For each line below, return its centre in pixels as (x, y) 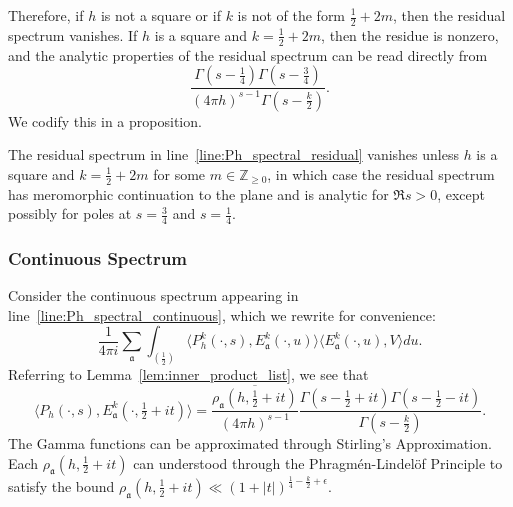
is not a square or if (160, 15)
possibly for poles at (70, 213)
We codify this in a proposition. (105, 120)
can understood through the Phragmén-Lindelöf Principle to (318, 462)
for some (179, 173)
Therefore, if (46, 15)
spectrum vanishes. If (73, 34)
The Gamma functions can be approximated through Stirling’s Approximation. (250, 443)
